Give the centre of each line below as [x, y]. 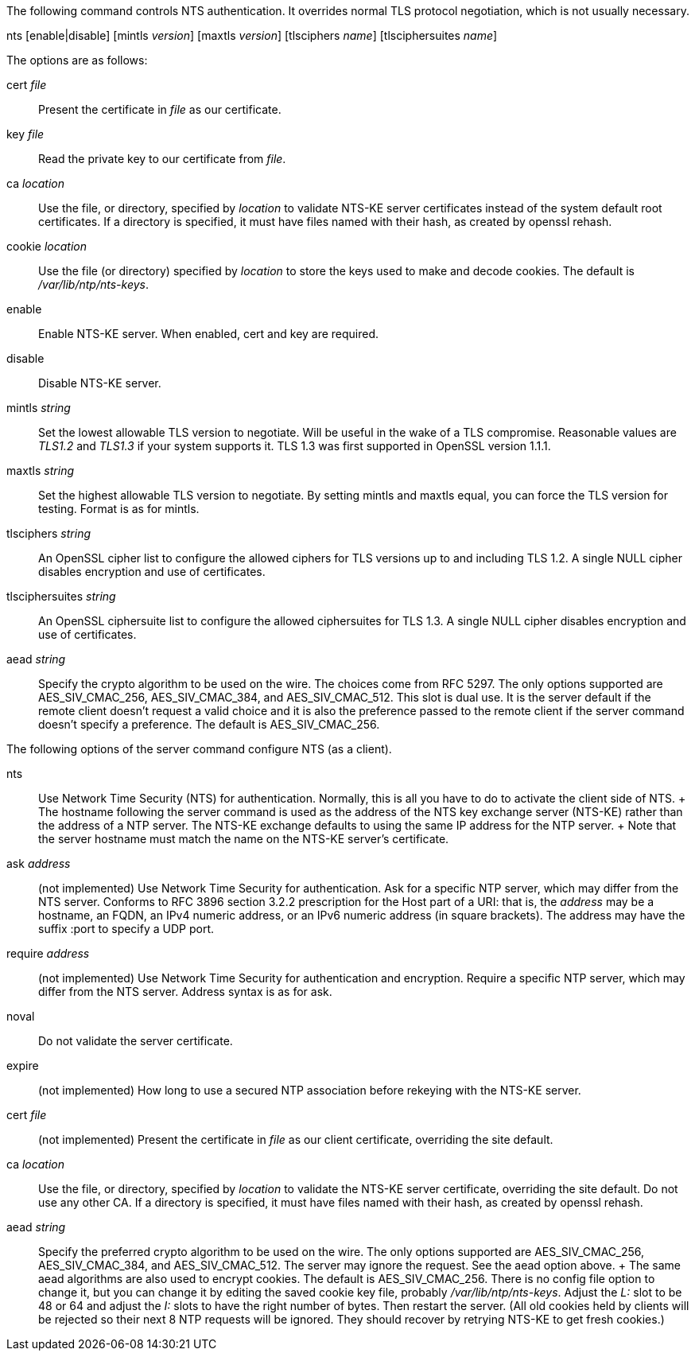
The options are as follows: [77, 60]
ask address [39, 863]
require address [48, 953]
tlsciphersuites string [61, 596]
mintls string [39, 408]
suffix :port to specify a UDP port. [126, 929]
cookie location [47, 246]
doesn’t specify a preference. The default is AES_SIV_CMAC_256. [209, 724]
